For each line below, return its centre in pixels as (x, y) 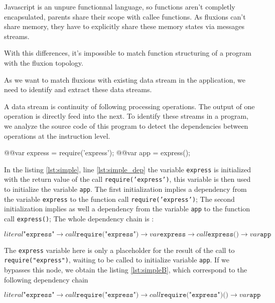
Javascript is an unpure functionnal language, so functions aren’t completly (120, 7)
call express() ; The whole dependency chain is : (79, 218)
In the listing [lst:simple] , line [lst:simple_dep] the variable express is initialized (128, 169)
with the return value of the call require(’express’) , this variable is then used (127, 179)
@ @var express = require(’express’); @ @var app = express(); (97, 153)
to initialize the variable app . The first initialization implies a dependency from (125, 189)
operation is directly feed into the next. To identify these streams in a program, (126, 116)
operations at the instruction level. (57, 135)
